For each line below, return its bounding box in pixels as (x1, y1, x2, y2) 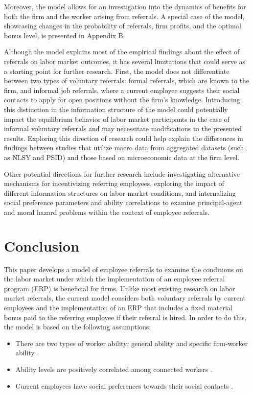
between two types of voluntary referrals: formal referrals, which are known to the (4, 75, 250, 86)
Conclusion (4, 235, 80, 255)
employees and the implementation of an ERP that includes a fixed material (4, 302, 232, 312)
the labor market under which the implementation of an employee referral (4, 274, 225, 284)
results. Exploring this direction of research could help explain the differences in (4, 133, 243, 143)
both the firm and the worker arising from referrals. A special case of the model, (4, 11, 245, 21)
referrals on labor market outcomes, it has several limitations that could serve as (4, 56, 246, 66)
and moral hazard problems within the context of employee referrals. (4, 207, 209, 217)
